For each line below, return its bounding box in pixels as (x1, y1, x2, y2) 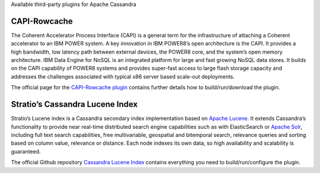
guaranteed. (11, 148, 41, 155)
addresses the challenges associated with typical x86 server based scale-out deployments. (11, 73, 235, 80)
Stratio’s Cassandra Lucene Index (11, 99, 138, 109)
